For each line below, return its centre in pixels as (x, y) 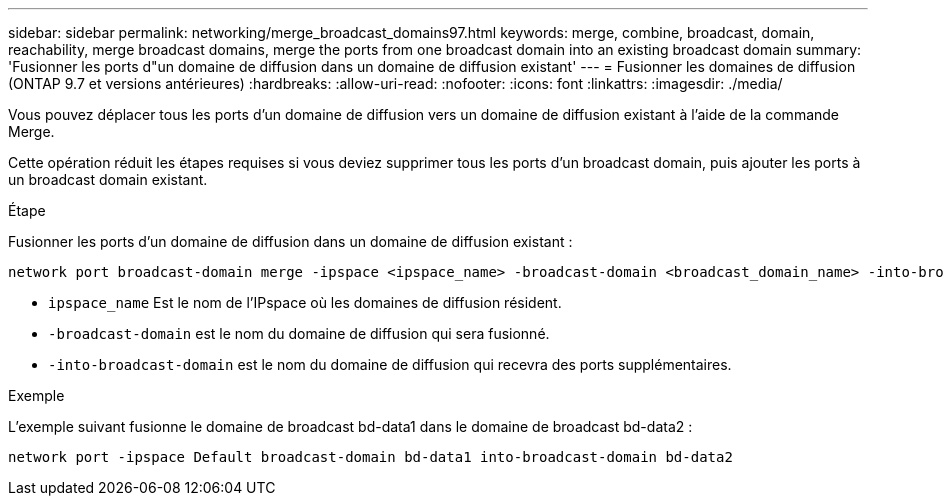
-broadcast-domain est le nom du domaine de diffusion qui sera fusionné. (299, 333)
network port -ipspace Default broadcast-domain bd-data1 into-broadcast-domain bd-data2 (370, 457)
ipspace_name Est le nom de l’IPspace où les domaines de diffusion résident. (305, 302)
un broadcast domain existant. (108, 179)
